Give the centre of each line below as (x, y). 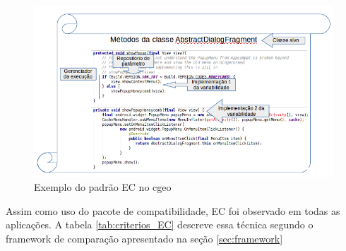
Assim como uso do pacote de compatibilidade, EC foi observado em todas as (173, 210)
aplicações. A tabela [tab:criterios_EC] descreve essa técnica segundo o (160, 224)
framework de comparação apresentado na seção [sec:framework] (144, 238)
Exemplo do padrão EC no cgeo (103, 186)
